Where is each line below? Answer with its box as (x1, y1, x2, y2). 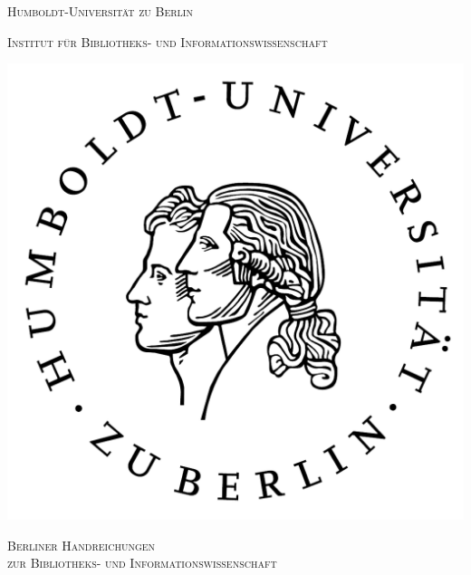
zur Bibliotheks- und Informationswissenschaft (7, 553, 277, 572)
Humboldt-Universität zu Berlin (7, 2, 193, 20)
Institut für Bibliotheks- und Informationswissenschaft (7, 32, 328, 51)
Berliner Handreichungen (7, 535, 156, 554)
